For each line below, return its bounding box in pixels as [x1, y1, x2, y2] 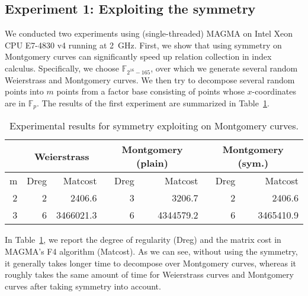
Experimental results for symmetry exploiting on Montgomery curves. [9, 119, 299, 133]
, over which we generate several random [150, 61, 298, 74]
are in [5, 96, 26, 109]
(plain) [136, 156, 168, 170]
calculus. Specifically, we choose [5, 61, 120, 74]
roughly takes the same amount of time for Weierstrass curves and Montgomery [5, 268, 294, 281]
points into [5, 85, 44, 97]
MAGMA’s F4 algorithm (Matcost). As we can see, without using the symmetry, [5, 245, 298, 257]
